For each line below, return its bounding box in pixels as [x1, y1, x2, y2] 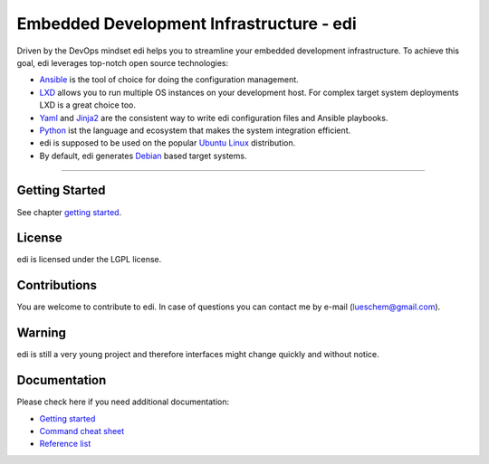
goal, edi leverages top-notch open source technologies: [16, 57, 229, 68]
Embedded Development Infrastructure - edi [16, 14, 357, 33]
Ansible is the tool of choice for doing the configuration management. [39, 74, 299, 85]
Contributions [16, 278, 97, 293]
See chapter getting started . [16, 206, 122, 217]
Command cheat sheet [39, 425, 125, 436]
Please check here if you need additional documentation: [16, 396, 230, 407]
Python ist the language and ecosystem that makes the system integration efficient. [39, 125, 351, 136]
